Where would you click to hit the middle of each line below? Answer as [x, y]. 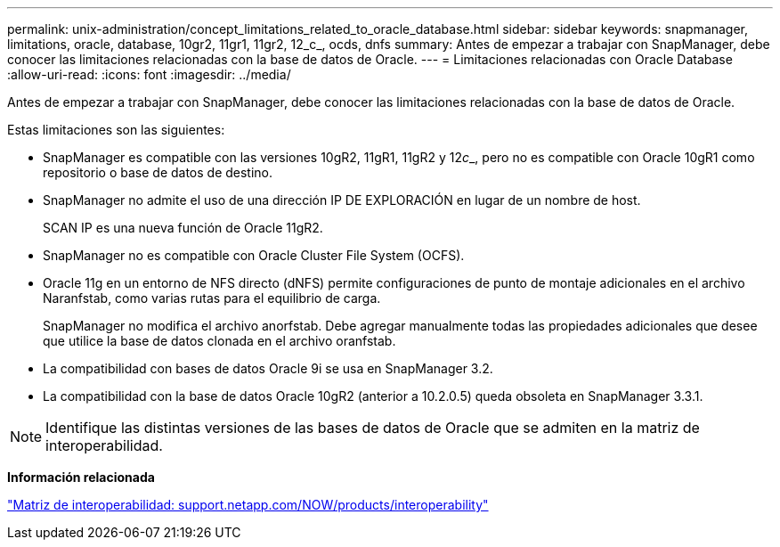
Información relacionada [81, 477]
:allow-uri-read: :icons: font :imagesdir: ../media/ [149, 74]
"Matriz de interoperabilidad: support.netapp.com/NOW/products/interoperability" [248, 505]
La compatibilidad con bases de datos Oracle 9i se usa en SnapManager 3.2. [268, 368]
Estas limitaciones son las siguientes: [116, 130]
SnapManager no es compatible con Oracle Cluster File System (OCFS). [254, 255]
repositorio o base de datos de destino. [158, 172]
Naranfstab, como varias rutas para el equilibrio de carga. [212, 298]
